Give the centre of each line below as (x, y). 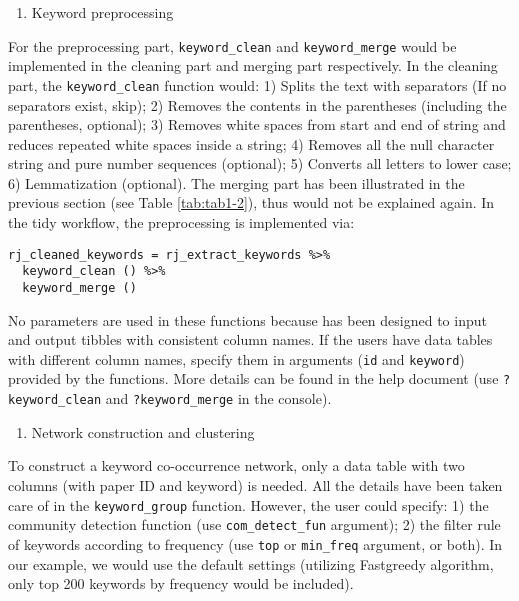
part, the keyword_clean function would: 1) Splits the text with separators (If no (257, 84)
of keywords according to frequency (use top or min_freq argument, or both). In (255, 543)
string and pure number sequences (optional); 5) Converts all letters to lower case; (260, 163)
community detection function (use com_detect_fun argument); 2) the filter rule (254, 524)
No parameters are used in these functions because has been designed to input (247, 319)
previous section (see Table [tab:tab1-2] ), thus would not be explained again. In (251, 202)
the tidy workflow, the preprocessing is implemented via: (181, 222)
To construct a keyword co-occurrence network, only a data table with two (236, 465)
